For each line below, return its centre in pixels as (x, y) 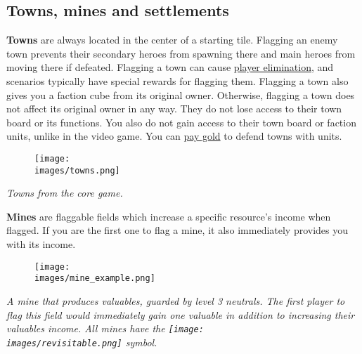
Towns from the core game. (65, 193)
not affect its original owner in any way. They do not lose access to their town (174, 109)
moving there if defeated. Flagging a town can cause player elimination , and (170, 67)
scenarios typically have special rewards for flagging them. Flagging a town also (177, 80)
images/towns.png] (77, 170)
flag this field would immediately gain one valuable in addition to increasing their (181, 314)
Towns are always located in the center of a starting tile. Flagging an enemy (172, 40)
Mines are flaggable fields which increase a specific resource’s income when (169, 216)
